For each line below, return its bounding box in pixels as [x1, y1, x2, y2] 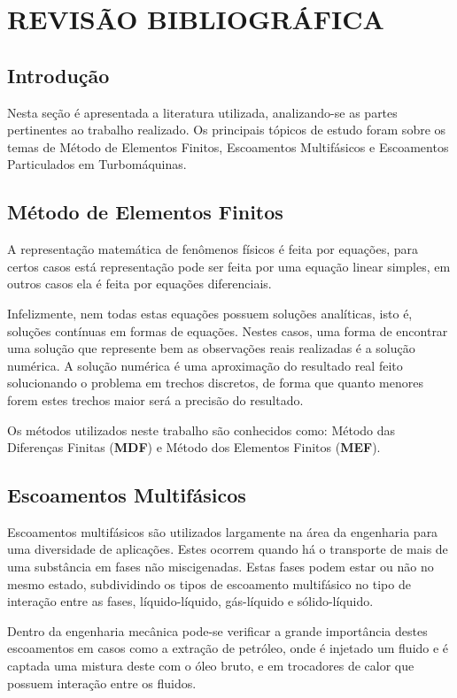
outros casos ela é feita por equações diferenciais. [7, 274, 272, 293]
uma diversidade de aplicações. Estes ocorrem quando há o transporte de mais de [7, 540, 448, 558]
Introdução [7, 61, 110, 88]
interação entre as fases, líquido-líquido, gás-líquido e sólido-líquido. [7, 592, 374, 610]
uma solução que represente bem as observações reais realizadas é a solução [7, 339, 415, 357]
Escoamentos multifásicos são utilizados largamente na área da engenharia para [7, 522, 438, 541]
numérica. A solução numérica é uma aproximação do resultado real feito [7, 356, 403, 374]
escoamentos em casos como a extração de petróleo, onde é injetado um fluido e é [7, 639, 449, 657]
